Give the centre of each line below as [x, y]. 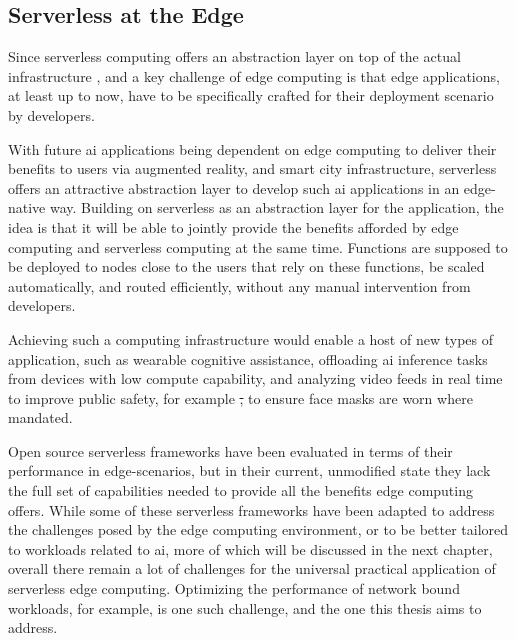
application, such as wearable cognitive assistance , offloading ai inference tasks [248, 358]
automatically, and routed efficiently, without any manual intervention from [239, 285]
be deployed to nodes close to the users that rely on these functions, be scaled [246, 266]
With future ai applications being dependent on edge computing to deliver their [252, 148]
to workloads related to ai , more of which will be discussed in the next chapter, [250, 548]
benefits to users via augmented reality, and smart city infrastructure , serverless [252, 168]
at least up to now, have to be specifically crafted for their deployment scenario [251, 95]
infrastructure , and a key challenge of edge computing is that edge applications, [254, 75]
